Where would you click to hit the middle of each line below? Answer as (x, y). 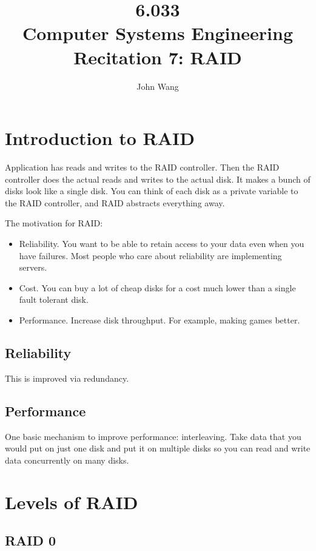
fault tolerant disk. (54, 299)
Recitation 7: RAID (158, 57)
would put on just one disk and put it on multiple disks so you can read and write (158, 448)
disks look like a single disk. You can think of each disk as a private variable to (152, 191)
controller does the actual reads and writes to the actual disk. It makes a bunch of (158, 179)
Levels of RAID (72, 502)
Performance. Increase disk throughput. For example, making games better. (160, 319)
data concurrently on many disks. (67, 460)
